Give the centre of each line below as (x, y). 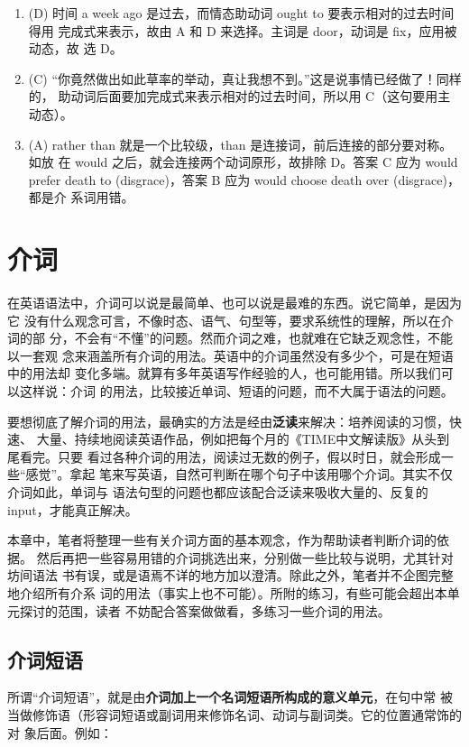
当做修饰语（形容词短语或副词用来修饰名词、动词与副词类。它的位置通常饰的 (234, 714)
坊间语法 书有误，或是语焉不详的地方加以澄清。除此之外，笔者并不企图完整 (230, 575)
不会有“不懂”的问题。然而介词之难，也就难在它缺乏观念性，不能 (263, 338)
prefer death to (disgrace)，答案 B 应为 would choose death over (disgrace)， (244, 179)
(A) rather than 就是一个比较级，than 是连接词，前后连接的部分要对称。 (240, 144)
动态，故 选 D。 (75, 48)
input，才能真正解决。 (73, 509)
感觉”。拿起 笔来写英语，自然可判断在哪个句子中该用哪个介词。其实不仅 (239, 474)
